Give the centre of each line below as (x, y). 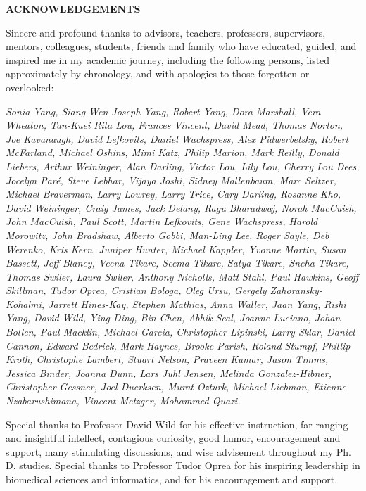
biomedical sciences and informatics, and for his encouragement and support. (172, 479)
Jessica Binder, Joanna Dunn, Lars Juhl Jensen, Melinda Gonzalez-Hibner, (169, 372)
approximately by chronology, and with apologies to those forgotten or (158, 74)
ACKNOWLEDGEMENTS (73, 8)
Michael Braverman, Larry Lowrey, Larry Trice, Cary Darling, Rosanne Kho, (173, 194)
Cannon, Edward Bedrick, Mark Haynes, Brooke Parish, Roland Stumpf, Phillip (178, 345)
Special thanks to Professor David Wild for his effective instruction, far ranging (177, 424)
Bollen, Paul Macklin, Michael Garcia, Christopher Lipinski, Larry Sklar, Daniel (181, 332)
